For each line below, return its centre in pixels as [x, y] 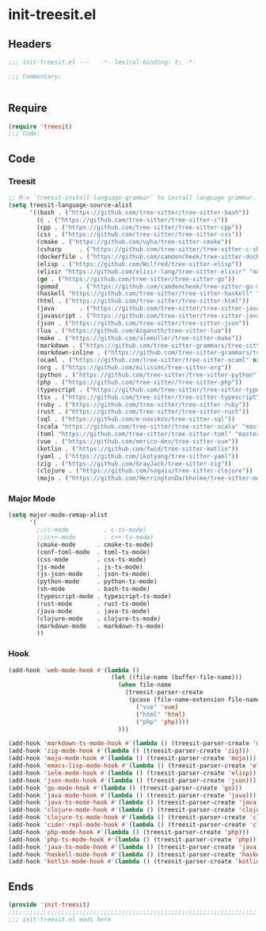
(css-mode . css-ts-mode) [92, 559]
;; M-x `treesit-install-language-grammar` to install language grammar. [133, 198]
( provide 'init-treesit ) [49, 905]
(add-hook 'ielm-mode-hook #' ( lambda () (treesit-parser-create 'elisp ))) [134, 773]
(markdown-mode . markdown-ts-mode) [101, 626]
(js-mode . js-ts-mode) [90, 567]
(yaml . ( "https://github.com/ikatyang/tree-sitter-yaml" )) [138, 456]
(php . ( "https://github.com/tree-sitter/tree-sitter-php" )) [140, 382]
